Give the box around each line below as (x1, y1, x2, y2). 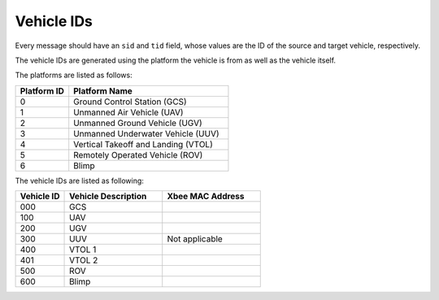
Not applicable (167, 233, 223, 245)
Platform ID (20, 85, 64, 97)
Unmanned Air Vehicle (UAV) (73, 107, 184, 118)
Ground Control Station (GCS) (73, 96, 187, 107)
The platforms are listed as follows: (15, 70, 133, 80)
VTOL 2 (69, 254, 98, 266)
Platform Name (73, 85, 133, 97)
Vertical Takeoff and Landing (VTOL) (73, 138, 213, 150)
